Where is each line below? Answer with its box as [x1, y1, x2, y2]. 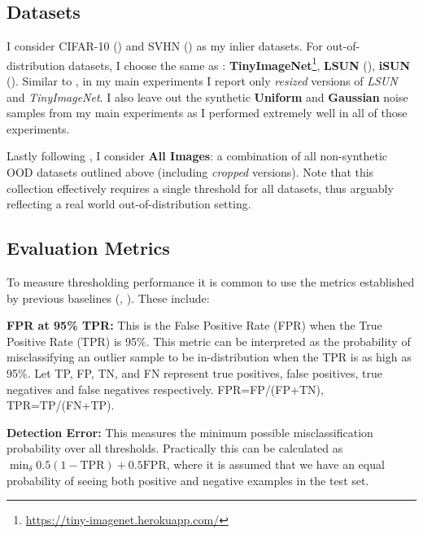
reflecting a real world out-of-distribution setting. [7, 195, 251, 212]
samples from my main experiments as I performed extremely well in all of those [7, 104, 408, 121]
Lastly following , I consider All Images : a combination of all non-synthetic [7, 147, 388, 164]
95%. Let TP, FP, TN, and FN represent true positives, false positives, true [7, 364, 383, 381]
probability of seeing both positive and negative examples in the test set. [7, 471, 369, 488]
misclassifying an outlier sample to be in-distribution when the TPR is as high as [7, 348, 412, 365]
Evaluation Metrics [7, 235, 170, 260]
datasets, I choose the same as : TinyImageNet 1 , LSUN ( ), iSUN [68, 54, 411, 73]
